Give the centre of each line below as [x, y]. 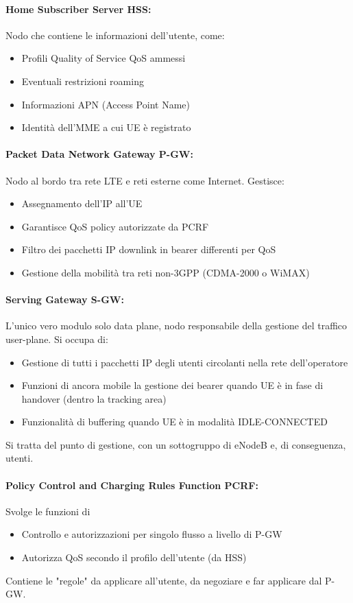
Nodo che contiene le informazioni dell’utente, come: [115, 35]
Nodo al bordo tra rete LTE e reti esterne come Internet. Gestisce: [145, 180]
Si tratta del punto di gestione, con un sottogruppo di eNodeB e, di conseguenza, [176, 444]
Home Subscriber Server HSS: [78, 9]
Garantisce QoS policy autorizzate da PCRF [115, 226]
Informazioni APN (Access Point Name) [106, 104]
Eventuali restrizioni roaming [83, 81]
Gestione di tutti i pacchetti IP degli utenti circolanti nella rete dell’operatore [185, 362]
